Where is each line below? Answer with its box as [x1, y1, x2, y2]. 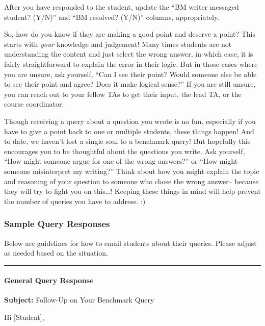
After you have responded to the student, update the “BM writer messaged [4, 2, 239, 12]
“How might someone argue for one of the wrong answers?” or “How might [4, 156, 238, 166]
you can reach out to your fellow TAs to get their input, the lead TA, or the [4, 88, 242, 99]
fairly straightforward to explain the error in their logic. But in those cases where [4, 58, 258, 69]
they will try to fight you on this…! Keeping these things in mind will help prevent [4, 186, 261, 196]
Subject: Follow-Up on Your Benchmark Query [4, 294, 154, 305]
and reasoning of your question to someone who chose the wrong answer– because [4, 175, 259, 186]
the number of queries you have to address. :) [4, 195, 146, 206]
